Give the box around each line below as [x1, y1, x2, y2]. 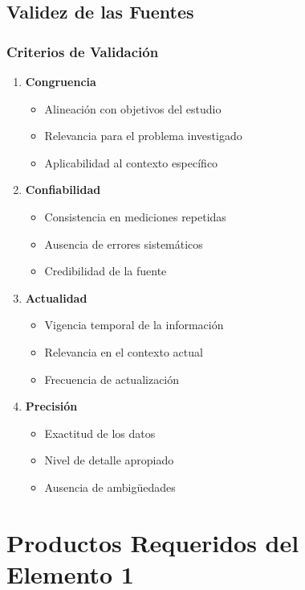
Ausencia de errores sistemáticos [44, 235, 203, 252]
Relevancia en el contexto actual [44, 343, 203, 360]
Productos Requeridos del [6, 526, 299, 559]
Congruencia [25, 73, 96, 89]
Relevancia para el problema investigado [44, 127, 242, 144]
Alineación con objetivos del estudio [44, 100, 222, 117]
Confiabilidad [25, 181, 101, 198]
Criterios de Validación [6, 41, 159, 61]
